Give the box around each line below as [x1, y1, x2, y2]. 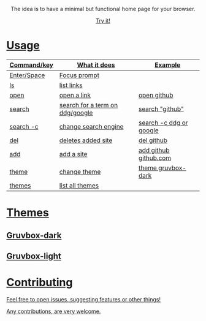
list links [59, 81, 83, 89]
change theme [59, 167, 101, 176]
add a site [59, 149, 88, 158]
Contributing [6, 276, 73, 290]
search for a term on [59, 100, 118, 109]
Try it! [96, 17, 110, 24]
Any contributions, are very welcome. [6, 308, 101, 315]
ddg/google [59, 108, 93, 117]
